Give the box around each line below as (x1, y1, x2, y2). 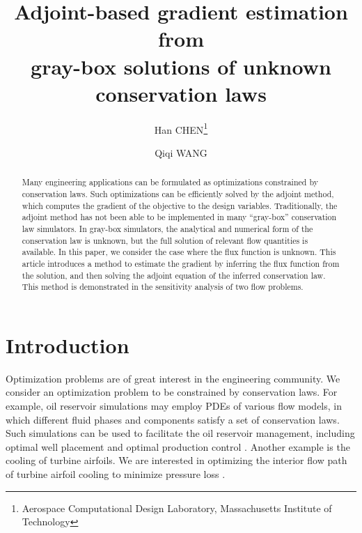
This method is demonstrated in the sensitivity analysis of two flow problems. (22, 281, 304, 293)
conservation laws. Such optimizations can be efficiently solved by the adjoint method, (22, 187, 334, 199)
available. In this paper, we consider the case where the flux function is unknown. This (22, 246, 336, 258)
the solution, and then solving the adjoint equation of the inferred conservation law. (22, 269, 326, 281)
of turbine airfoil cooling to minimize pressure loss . (6, 466, 226, 481)
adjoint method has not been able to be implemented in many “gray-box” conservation (22, 211, 337, 223)
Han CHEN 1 (154, 120, 208, 137)
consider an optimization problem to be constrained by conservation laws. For (6, 385, 338, 399)
